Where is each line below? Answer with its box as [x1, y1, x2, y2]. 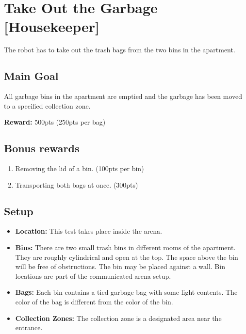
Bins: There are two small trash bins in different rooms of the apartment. [15, 242, 236, 253]
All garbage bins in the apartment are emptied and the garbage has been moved [4, 91, 243, 101]
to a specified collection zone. [4, 100, 91, 111]
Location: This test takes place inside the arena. [15, 226, 162, 236]
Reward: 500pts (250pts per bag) [4, 117, 106, 127]
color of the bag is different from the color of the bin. [15, 297, 173, 307]
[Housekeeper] [4, 16, 99, 36]
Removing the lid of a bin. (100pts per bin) [15, 163, 144, 174]
